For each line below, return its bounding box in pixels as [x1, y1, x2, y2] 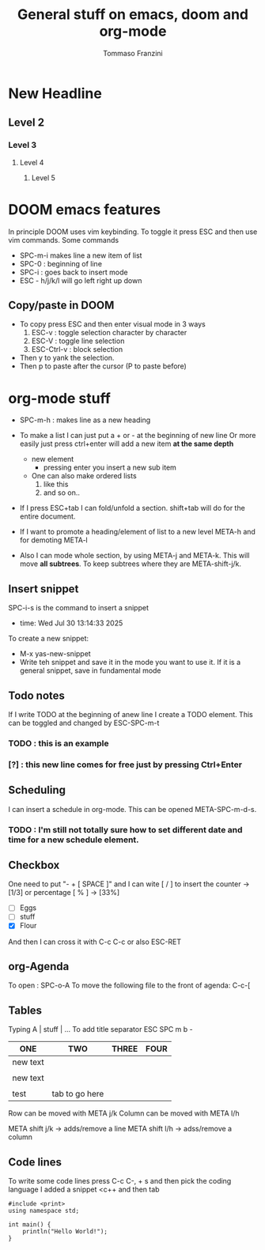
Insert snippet [8, 582, 79, 595]
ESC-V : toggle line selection [31, 336, 125, 346]
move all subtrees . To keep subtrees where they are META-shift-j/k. [19, 559, 242, 568]
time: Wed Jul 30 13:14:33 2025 [19, 618, 123, 628]
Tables [8, 1003, 42, 1017]
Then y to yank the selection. [19, 353, 115, 363]
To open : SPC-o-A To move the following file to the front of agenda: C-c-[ [8, 980, 251, 990]
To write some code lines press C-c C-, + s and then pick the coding [8, 1176, 232, 1185]
